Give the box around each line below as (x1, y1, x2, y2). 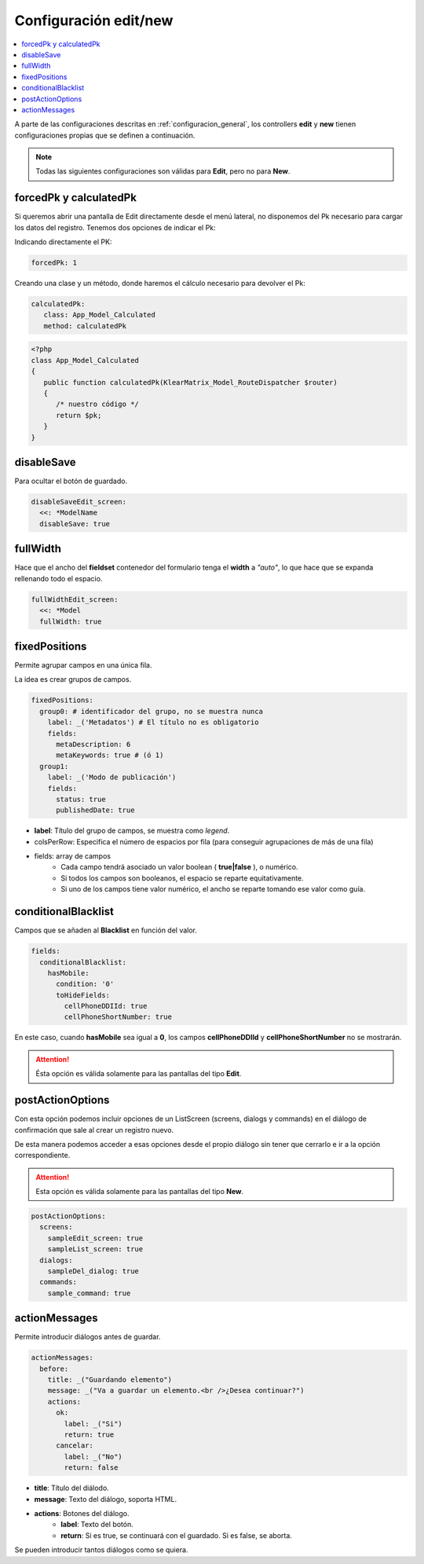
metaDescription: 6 (56, 739, 131, 749)
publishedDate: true (56, 806, 135, 815)
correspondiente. (14, 1151, 71, 1160)
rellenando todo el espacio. (14, 573, 103, 583)
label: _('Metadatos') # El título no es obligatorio (47, 718, 259, 727)
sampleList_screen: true (47, 1245, 144, 1254)
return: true (64, 1430, 115, 1439)
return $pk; (56, 411, 102, 419)
